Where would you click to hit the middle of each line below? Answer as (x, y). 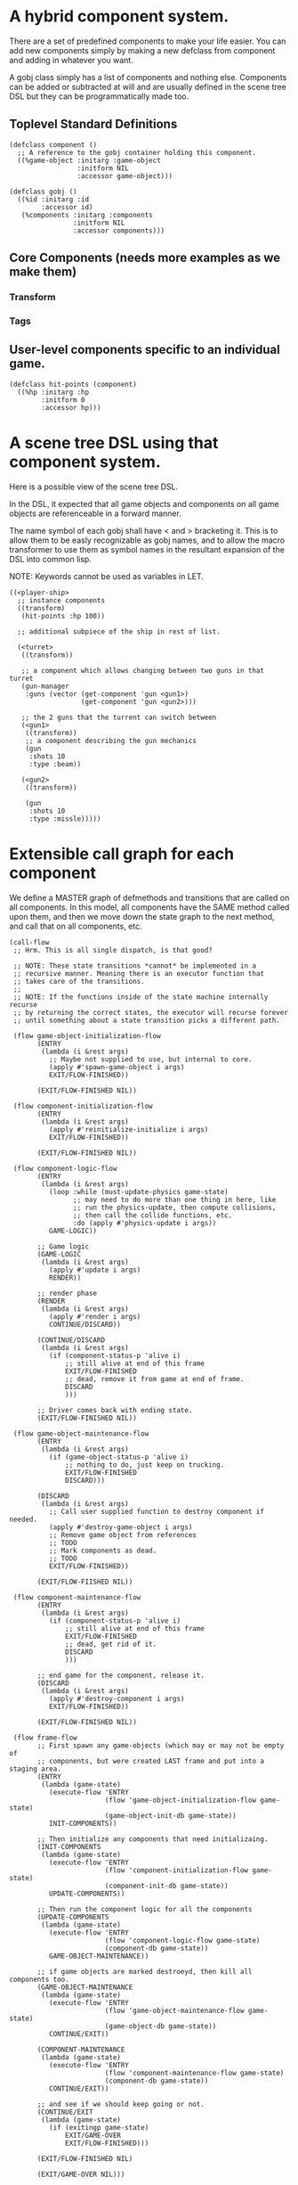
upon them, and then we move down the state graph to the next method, (142, 916)
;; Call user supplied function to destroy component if (157, 1511)
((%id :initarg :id (53, 199)
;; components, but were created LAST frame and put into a (151, 1761)
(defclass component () (53, 144)
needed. (24, 1519)
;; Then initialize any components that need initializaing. (153, 1839)
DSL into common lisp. (50, 559)
